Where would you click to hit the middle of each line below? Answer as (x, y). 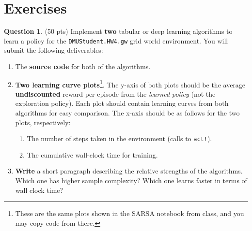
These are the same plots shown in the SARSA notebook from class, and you (130, 213)
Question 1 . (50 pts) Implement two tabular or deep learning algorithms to (118, 31)
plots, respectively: (43, 122)
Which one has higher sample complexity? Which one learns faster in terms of (131, 180)
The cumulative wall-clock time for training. (92, 154)
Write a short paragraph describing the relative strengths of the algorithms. (129, 171)
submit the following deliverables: (54, 50)
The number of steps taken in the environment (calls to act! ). (119, 138)
